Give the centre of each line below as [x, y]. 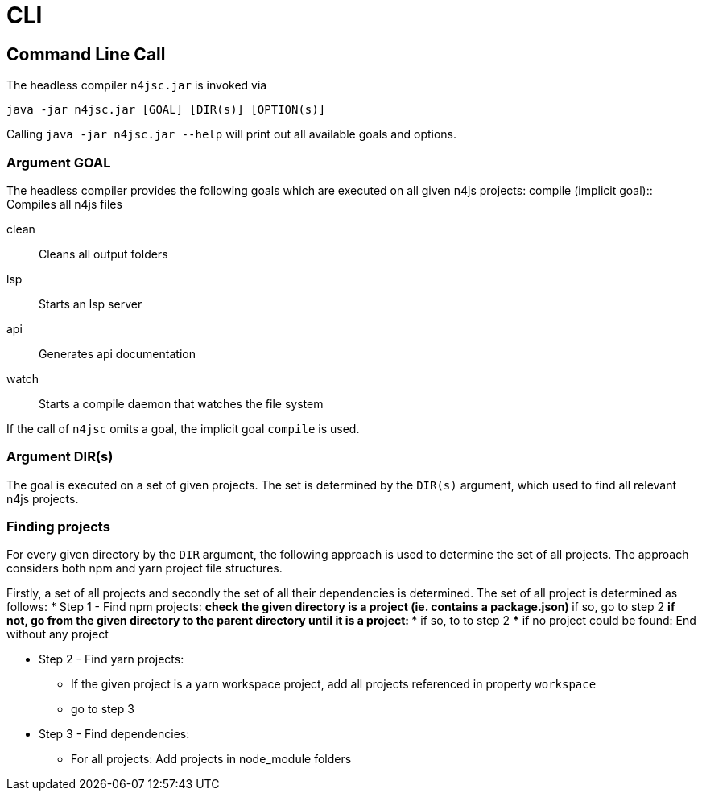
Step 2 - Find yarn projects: [111, 659]
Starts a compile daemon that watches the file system [181, 403]
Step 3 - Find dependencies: [114, 734]
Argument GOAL [59, 162]
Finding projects [58, 527]
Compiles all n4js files [64, 204]
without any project [58, 634]
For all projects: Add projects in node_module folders [211, 759]
